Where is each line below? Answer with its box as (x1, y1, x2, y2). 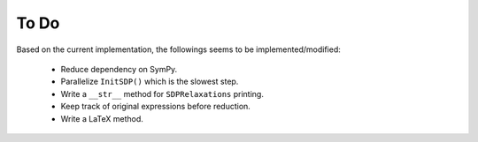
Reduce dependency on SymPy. (60, 64, 178, 74)
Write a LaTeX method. (60, 113, 143, 123)
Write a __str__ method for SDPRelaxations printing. (60, 88, 265, 99)
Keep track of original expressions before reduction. (60, 101, 251, 112)
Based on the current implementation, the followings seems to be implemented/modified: (16, 44, 341, 55)
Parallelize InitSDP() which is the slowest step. (60, 76, 239, 87)
